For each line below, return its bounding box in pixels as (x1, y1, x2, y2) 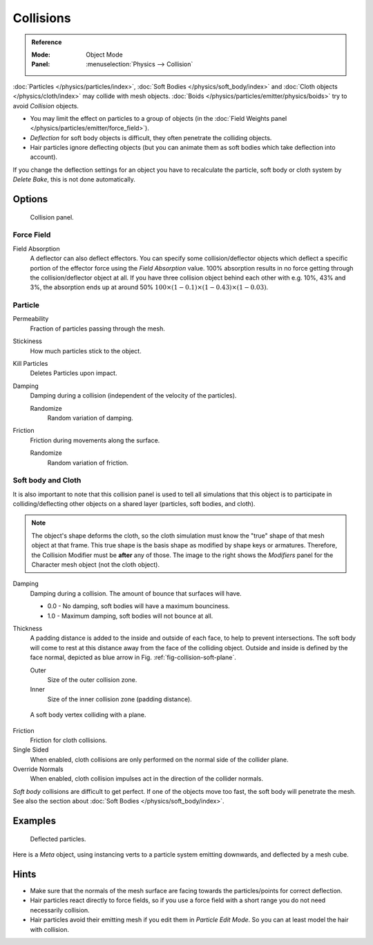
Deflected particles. (30, 835, 86, 843)
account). (30, 153, 58, 162)
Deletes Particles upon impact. (30, 369, 117, 378)
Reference (31, 38, 62, 46)
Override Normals (12, 765, 64, 773)
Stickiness (12, 337, 43, 345)
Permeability (12, 315, 49, 323)
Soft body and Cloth (12, 476, 82, 485)
